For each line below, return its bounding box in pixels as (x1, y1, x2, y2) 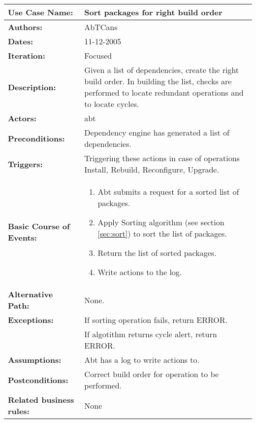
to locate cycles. (84, 98, 139, 109)
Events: (8, 232, 37, 243)
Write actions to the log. (97, 266, 182, 278)
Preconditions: (8, 132, 65, 144)
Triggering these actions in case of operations (84, 152, 240, 164)
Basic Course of (8, 220, 70, 232)
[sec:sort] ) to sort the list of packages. (97, 228, 227, 239)
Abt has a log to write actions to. (84, 354, 199, 365)
